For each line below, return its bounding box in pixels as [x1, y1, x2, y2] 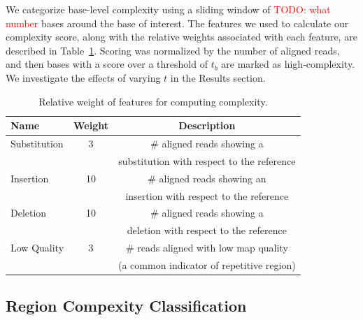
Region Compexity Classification [6, 295, 247, 317]
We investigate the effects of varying [6, 70, 161, 85]
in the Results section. [170, 70, 266, 85]
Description [178, 118, 236, 133]
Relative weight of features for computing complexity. [38, 94, 268, 108]
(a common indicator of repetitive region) [118, 257, 296, 272]
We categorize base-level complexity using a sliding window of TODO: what [6, 2, 331, 16]
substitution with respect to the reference [118, 153, 296, 168]
